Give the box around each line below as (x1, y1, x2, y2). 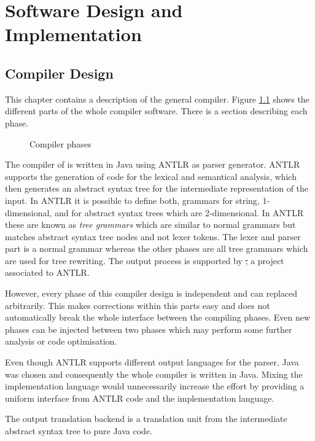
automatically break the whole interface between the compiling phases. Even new (5, 311, 311, 324)
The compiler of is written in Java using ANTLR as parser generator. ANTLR (5, 158, 300, 171)
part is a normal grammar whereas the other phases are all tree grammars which (5, 242, 308, 255)
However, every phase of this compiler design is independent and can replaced (5, 287, 298, 300)
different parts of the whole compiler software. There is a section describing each (5, 104, 308, 117)
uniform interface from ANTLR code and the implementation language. (5, 391, 274, 404)
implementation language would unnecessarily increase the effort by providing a (5, 380, 305, 392)
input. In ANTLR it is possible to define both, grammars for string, (5, 193, 260, 206)
